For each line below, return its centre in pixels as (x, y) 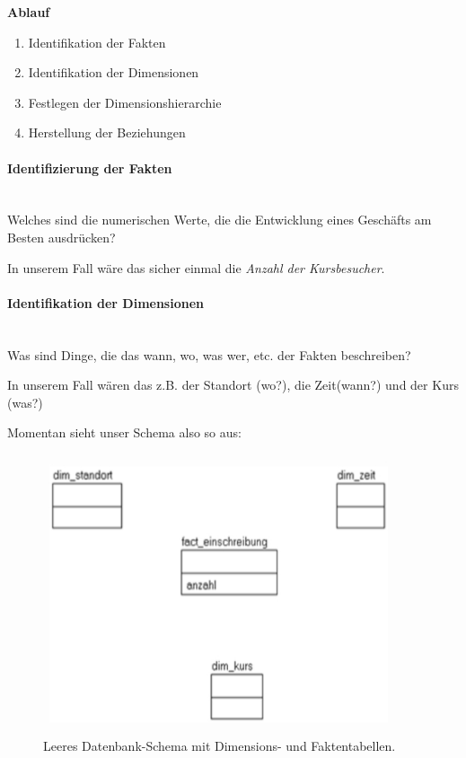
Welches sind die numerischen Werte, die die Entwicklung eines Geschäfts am (220, 220)
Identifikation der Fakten (97, 42)
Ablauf (29, 12)
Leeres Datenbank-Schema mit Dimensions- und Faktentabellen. (220, 745)
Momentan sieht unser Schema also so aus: (124, 432)
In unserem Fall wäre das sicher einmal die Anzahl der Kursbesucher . (196, 267)
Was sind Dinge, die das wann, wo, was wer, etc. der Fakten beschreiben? (209, 354)
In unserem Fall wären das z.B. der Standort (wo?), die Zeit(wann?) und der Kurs (233, 385)
